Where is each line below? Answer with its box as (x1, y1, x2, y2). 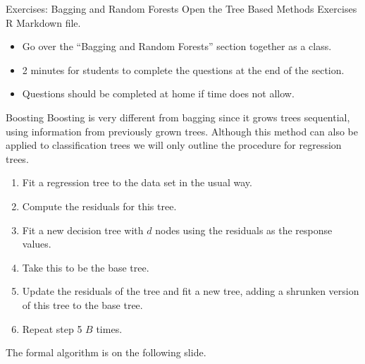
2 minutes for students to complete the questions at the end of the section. (22, 62, 345, 77)
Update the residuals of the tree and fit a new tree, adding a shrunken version (22, 284, 359, 298)
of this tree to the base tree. (22, 297, 143, 312)
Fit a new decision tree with (22, 222, 144, 237)
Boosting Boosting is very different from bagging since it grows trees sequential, (6, 109, 350, 124)
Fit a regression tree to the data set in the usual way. (22, 175, 252, 190)
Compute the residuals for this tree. (22, 198, 177, 213)
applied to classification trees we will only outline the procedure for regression (6, 138, 342, 152)
